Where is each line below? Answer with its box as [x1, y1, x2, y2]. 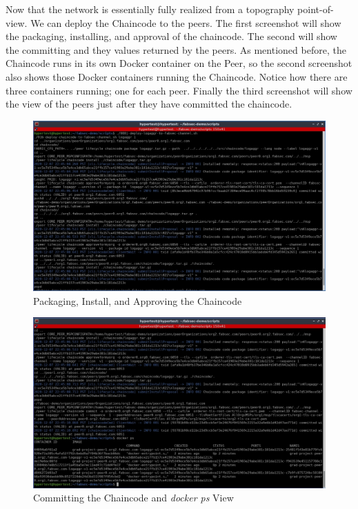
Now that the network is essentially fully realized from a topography [6, 2, 295, 16]
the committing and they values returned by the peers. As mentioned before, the [6, 42, 346, 57]
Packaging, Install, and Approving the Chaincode [33, 293, 242, 308]
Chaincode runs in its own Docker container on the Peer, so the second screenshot [6, 56, 352, 70]
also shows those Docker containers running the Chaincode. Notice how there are [6, 69, 348, 83]
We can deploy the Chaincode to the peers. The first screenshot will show [30, 15, 341, 30]
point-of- [297, 2, 334, 16]
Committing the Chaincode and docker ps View [33, 490, 234, 505]
